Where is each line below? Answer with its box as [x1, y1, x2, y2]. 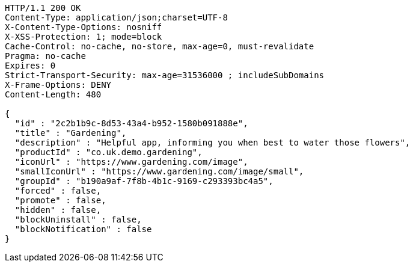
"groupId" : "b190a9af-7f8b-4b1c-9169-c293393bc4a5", [14, 176, 274, 186]
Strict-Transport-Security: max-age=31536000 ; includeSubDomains [5, 70, 325, 80]
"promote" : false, [14, 195, 106, 205]
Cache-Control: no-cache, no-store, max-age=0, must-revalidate [5, 41, 314, 51]
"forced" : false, [14, 186, 102, 195]
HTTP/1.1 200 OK [5, 3, 81, 13]
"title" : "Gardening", [14, 128, 127, 138]
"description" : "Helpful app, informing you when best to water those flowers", [14, 138, 411, 147]
